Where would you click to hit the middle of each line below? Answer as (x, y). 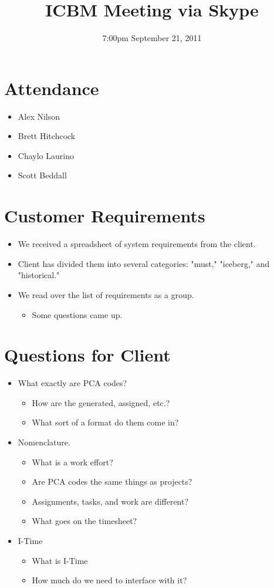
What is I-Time (60, 560)
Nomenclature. (44, 442)
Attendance (52, 88)
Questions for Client (87, 355)
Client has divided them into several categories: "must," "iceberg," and (144, 263)
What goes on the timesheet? (84, 521)
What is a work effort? (72, 462)
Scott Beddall (42, 175)
